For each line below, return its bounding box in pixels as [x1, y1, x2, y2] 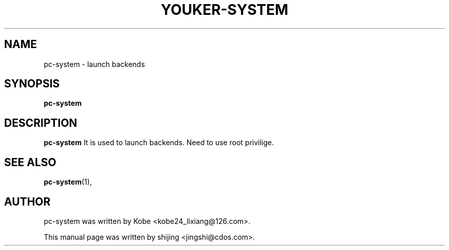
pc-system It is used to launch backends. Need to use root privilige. [44, 138, 274, 147]
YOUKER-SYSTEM [160, 1, 289, 18]
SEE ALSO [4, 155, 56, 169]
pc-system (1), [44, 177, 92, 187]
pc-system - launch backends [44, 59, 145, 69]
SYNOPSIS [4, 77, 60, 90]
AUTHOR [4, 195, 51, 208]
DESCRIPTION [4, 116, 77, 129]
